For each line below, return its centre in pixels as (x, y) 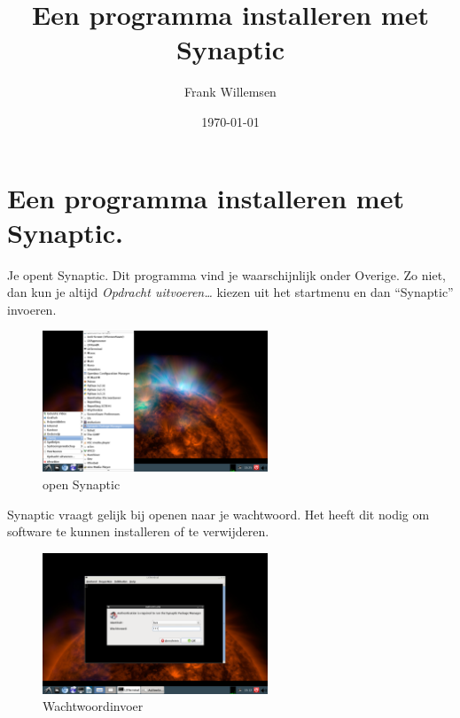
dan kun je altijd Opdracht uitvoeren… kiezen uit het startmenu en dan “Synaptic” (230, 292)
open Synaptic (82, 484)
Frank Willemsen (230, 92)
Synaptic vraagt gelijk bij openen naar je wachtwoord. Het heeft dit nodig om (218, 514)
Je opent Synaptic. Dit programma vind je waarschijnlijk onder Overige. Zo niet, (226, 274)
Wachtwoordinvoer (93, 706)
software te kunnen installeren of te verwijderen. (138, 531)
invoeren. (32, 309)
